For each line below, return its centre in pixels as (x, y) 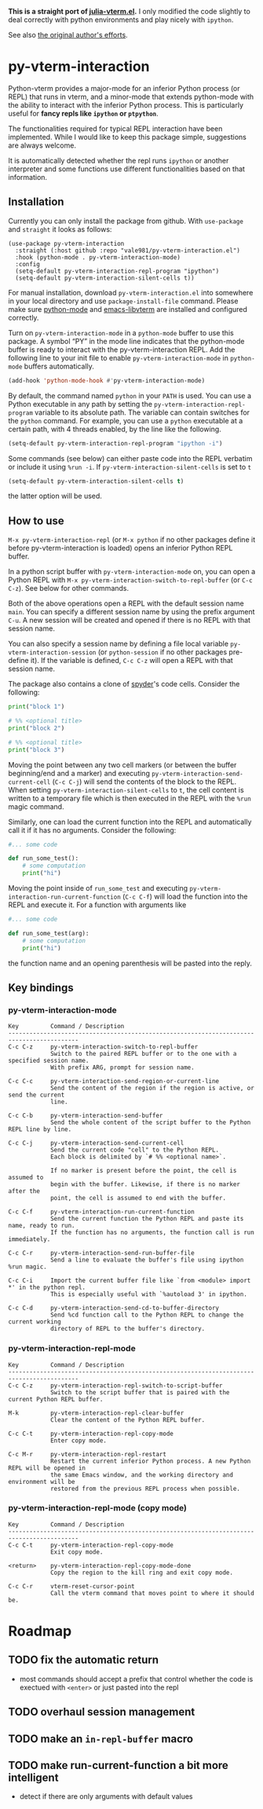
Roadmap (40, 1631)
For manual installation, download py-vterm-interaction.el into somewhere (131, 292)
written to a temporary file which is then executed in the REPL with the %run (130, 798)
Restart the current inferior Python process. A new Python (150, 1461)
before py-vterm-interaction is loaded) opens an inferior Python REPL (121, 548)
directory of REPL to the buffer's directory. (128, 1329)
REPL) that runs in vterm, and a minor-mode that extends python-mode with (131, 97)
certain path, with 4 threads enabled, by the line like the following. (115, 429)
